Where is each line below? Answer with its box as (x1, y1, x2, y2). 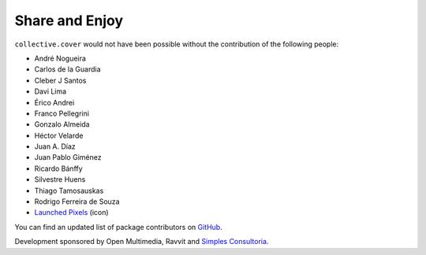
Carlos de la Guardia (34, 65, 101, 74)
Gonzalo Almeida (34, 120, 90, 129)
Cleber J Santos (34, 76, 87, 85)
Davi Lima (34, 87, 67, 96)
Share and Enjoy (14, 12, 124, 29)
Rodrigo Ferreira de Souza (34, 197, 120, 206)
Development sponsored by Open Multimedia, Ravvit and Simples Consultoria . (14, 237, 269, 246)
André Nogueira (34, 54, 87, 63)
